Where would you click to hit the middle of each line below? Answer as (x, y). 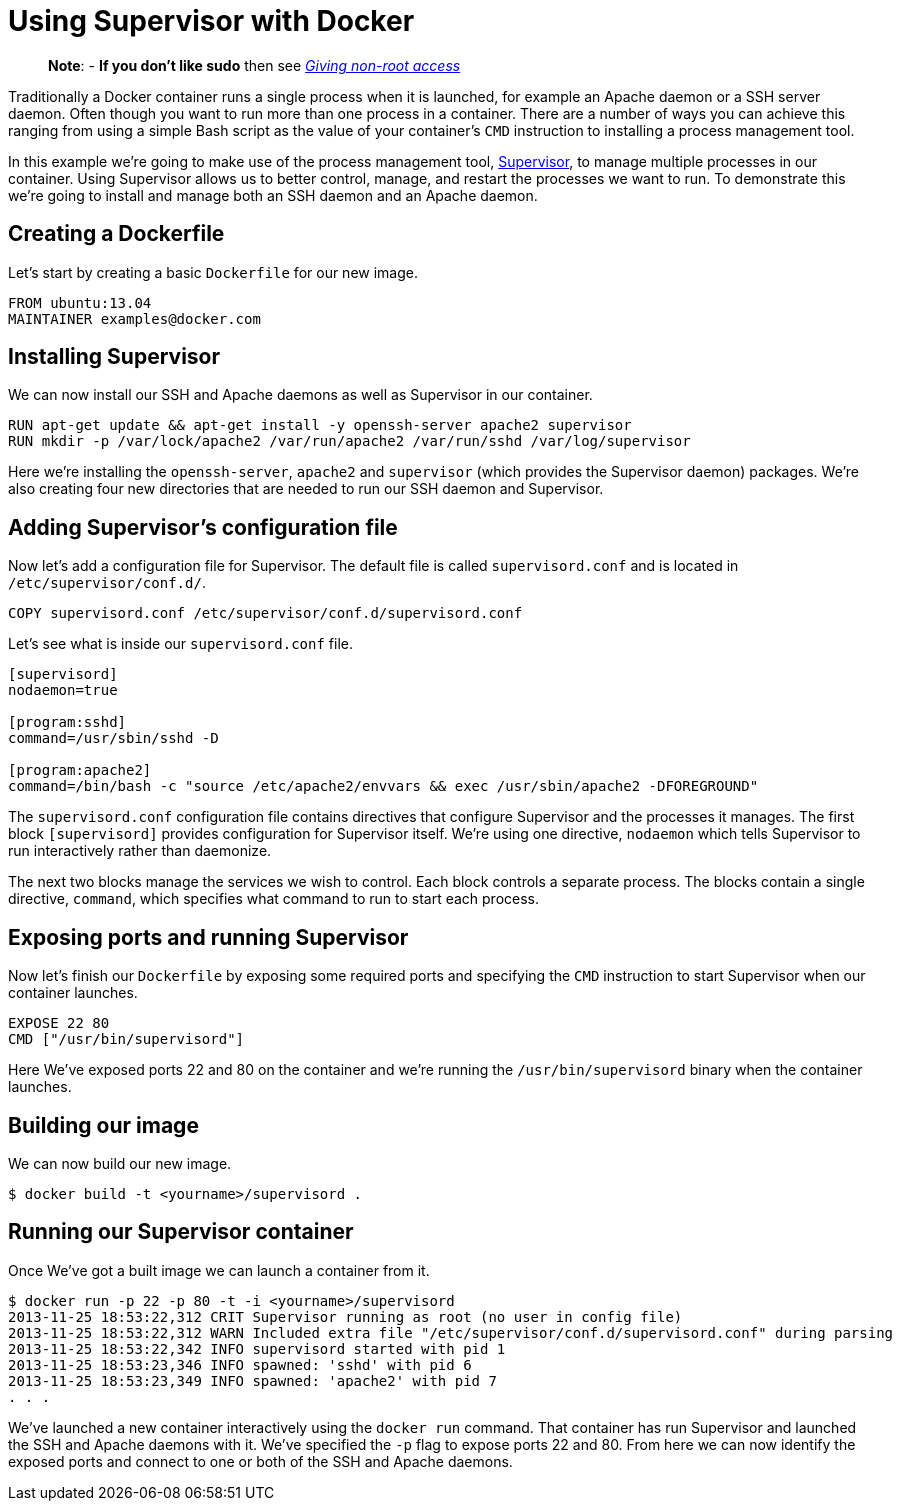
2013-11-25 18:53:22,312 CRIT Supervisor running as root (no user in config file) (345, 1316)
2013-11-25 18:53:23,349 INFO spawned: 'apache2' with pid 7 (252, 1380)
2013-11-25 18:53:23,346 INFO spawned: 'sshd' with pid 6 (240, 1364)
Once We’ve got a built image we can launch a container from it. (219, 1270)
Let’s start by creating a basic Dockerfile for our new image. (213, 272)
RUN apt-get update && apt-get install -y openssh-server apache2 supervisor (320, 425)
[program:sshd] (67, 722)
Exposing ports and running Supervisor (208, 937)
